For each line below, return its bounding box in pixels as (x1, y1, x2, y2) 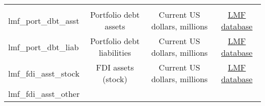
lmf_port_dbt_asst (8, 14, 79, 26)
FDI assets (96, 61, 134, 73)
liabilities (98, 47, 131, 58)
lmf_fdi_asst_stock (8, 67, 79, 79)
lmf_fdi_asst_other (8, 88, 80, 99)
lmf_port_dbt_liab (8, 41, 79, 53)
